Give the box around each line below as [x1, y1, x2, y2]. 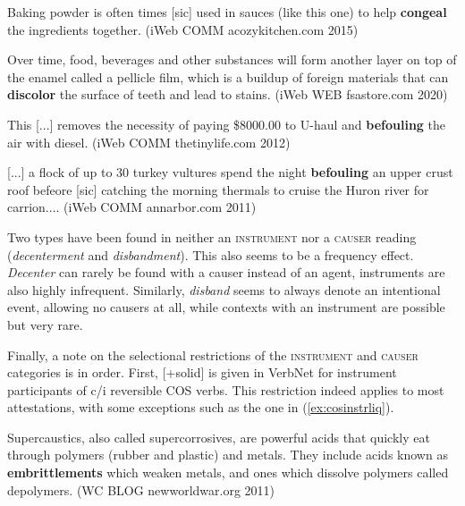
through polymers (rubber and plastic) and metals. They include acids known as [7, 445, 448, 464]
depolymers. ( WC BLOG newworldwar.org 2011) [7, 480, 275, 499]
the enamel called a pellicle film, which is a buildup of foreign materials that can [7, 67, 449, 86]
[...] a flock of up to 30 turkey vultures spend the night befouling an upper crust [7, 163, 453, 181]
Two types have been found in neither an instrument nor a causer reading [7, 227, 417, 246]
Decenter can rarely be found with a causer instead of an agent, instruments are [7, 263, 445, 282]
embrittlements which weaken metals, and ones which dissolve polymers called [7, 463, 449, 482]
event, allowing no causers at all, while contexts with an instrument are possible [7, 298, 445, 316]
